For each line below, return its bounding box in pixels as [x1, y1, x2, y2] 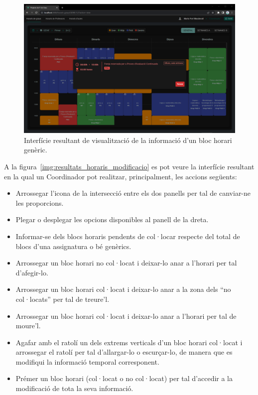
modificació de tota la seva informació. [15, 383, 133, 394]
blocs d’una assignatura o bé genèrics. [15, 241, 131, 251]
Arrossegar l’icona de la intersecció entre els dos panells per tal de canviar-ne [15, 188, 251, 198]
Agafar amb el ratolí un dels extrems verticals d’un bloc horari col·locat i [15, 337, 243, 347]
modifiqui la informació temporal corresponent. [15, 356, 159, 367]
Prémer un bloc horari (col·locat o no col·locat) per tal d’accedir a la [15, 373, 233, 384]
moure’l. [15, 320, 41, 331]
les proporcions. [15, 197, 64, 208]
